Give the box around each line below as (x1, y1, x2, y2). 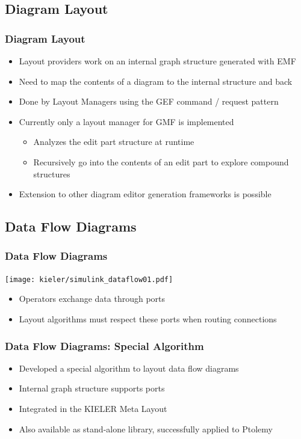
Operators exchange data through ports (19, 292, 166, 305)
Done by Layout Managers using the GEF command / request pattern (19, 95, 279, 108)
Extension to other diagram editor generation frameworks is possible (19, 188, 272, 200)
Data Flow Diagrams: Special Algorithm (5, 338, 204, 353)
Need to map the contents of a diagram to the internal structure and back (19, 75, 293, 87)
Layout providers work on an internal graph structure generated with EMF (19, 55, 296, 67)
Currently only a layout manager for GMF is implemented (19, 115, 234, 127)
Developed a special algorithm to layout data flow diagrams (19, 361, 239, 374)
